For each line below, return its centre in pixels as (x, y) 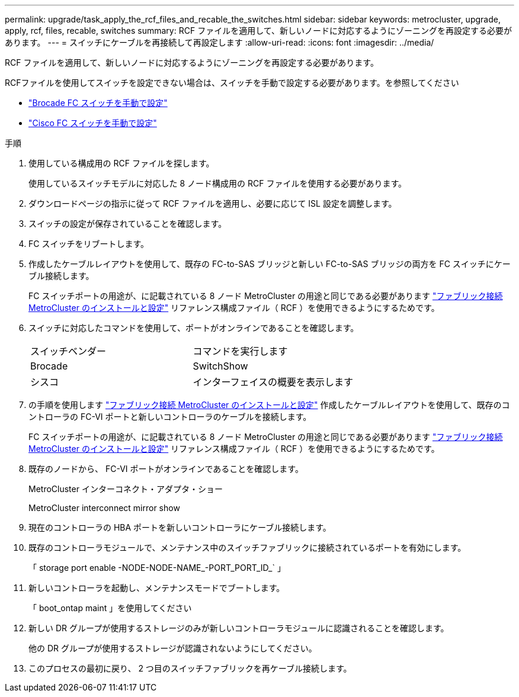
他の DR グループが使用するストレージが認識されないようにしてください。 (173, 648)
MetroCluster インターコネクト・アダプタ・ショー (126, 489)
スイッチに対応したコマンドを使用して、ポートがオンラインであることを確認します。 (194, 328)
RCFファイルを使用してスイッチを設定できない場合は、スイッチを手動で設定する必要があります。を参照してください (232, 83)
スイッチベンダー (68, 351)
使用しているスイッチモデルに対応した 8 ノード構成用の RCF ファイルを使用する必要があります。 (218, 183)
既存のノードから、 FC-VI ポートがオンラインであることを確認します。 (166, 469)
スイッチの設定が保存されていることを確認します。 (128, 224)
